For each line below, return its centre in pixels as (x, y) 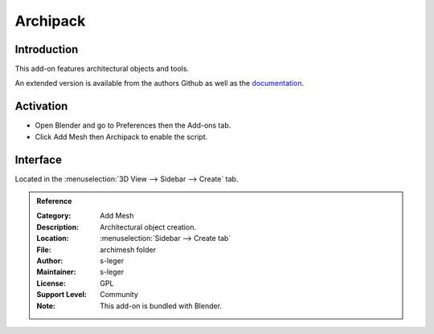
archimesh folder (128, 250)
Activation (41, 106)
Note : (46, 306)
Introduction (47, 49)
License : (51, 283)
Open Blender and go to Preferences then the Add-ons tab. (133, 125)
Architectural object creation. (148, 227)
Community (119, 295)
